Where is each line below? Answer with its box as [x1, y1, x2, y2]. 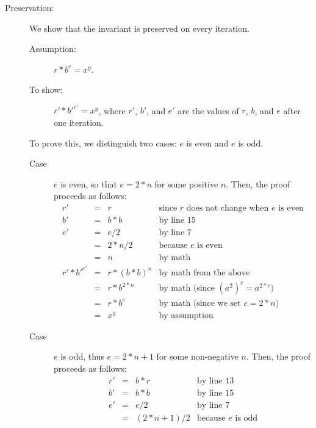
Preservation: [5, 1, 54, 13]
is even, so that [60, 177, 117, 190]
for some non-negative [156, 350, 239, 363]
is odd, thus [60, 350, 104, 363]
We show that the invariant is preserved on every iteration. [29, 21, 250, 34]
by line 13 [196, 376, 234, 385]
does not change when [186, 204, 269, 213]
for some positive [154, 177, 218, 190]
